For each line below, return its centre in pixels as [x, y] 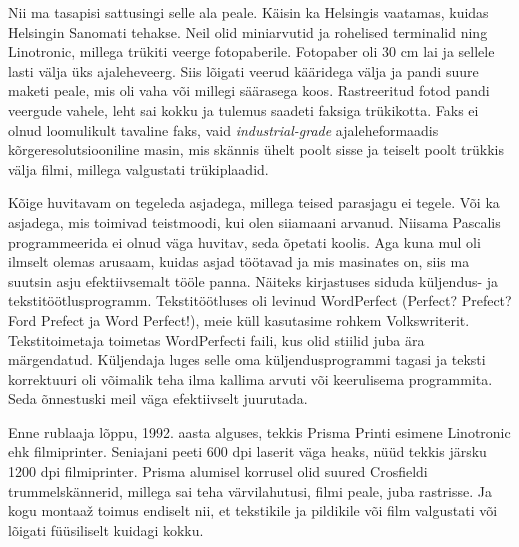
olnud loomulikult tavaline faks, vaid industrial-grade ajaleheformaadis [223, 129]
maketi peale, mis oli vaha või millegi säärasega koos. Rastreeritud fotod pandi [249, 90]
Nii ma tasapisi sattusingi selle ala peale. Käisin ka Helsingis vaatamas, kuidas [248, 12]
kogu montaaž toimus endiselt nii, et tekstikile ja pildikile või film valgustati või [253, 510]
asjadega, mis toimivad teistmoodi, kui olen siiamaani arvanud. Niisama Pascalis [254, 221]
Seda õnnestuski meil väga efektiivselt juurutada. [158, 398]
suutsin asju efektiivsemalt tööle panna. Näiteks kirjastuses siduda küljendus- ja [253, 280]
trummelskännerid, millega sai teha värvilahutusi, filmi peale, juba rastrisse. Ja [250, 490]
